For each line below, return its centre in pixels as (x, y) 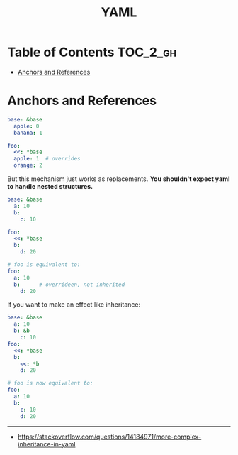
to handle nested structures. (50, 186)
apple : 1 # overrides (47, 159)
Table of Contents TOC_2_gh (92, 52)
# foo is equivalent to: (44, 265)
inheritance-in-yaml (46, 444)
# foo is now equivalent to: (50, 383)
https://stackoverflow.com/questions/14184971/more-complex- (109, 437)
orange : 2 (28, 165)
